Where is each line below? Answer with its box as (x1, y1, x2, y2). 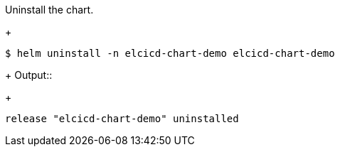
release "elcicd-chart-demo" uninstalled (5, 113, 239, 124)
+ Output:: (5, 69, 53, 81)
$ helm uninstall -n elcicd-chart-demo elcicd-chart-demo (5, 48, 335, 59)
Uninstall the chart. (5, 4, 94, 16)
